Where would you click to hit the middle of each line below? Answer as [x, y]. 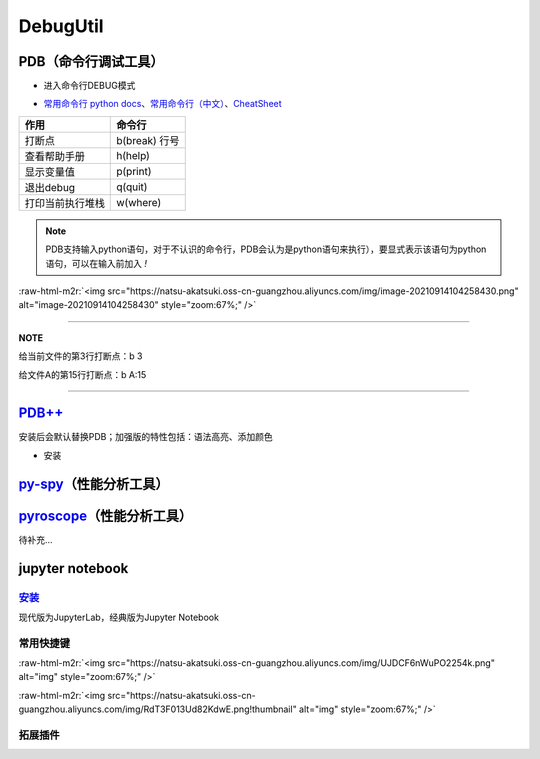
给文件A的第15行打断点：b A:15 [82, 374]
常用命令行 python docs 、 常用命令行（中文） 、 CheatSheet [162, 104]
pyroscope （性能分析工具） [105, 515]
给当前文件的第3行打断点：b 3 [80, 356]
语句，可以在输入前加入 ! [96, 263]
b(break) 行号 [148, 140]
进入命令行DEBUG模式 [89, 86]
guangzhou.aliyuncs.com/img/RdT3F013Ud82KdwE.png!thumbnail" [157, 709]
